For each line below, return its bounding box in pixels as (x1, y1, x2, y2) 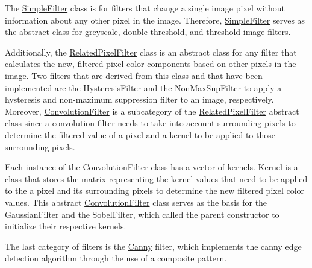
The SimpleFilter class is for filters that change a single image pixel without (5, 2, 285, 14)
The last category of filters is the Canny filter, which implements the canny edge (5, 240, 302, 252)
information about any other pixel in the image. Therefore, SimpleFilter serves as (5, 13, 305, 26)
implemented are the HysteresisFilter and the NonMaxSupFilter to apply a (5, 81, 282, 94)
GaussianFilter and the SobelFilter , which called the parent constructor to (5, 208, 279, 220)
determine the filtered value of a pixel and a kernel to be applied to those (5, 128, 275, 141)
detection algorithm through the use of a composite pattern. (5, 252, 227, 264)
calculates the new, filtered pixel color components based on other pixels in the (5, 57, 296, 70)
